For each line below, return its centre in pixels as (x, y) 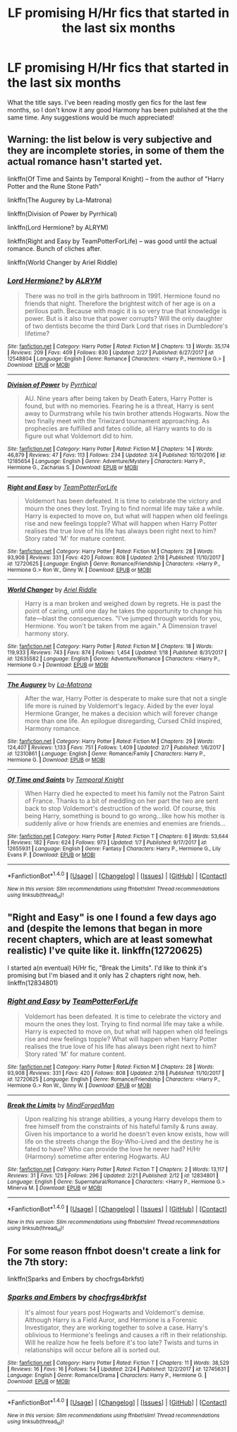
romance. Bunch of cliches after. (55, 248)
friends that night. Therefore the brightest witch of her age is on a (120, 304)
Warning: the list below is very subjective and (110, 140)
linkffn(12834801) (33, 982)
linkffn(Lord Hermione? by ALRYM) (58, 227)
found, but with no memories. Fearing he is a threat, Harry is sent (119, 406)
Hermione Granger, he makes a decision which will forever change (121, 714)
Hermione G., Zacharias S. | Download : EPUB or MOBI (73, 468)
